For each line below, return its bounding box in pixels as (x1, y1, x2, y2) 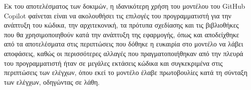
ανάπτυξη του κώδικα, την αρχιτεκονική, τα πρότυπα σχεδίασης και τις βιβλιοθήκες (4, 20, 239, 30)
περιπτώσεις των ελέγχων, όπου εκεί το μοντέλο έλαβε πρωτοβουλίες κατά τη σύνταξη (4, 67, 248, 77)
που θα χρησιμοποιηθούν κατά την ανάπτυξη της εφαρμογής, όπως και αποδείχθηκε (4, 29, 239, 39)
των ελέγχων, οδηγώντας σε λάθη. (4, 76, 100, 87)
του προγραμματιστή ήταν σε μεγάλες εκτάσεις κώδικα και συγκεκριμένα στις (4, 58, 223, 68)
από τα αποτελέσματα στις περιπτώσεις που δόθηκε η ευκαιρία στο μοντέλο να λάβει (4, 39, 243, 49)
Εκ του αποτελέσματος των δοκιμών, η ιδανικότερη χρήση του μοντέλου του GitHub (4, 1, 245, 11)
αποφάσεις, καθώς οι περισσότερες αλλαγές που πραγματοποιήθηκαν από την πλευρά (4, 48, 243, 58)
